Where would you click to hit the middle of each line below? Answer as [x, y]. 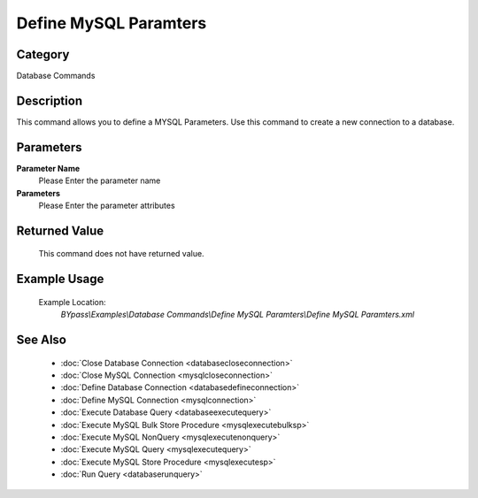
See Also [41, 340]
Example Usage [60, 279]
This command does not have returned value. [121, 254]
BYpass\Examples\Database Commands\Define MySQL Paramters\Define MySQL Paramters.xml [238, 315]
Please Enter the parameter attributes [107, 206]
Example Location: [72, 302]
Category [43, 54]
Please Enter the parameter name [100, 180]
